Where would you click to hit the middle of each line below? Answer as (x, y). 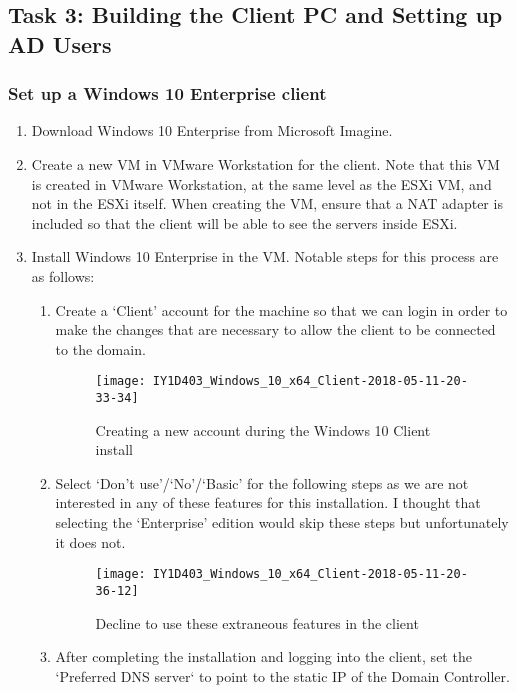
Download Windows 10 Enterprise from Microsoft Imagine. (212, 130)
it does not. (90, 541)
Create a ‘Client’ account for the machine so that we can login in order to (281, 309)
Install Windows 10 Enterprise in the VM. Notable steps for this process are (265, 256)
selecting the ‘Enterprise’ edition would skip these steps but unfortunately (282, 522)
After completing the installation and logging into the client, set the (263, 656)
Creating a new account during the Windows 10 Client (263, 429)
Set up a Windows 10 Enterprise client (167, 93)
